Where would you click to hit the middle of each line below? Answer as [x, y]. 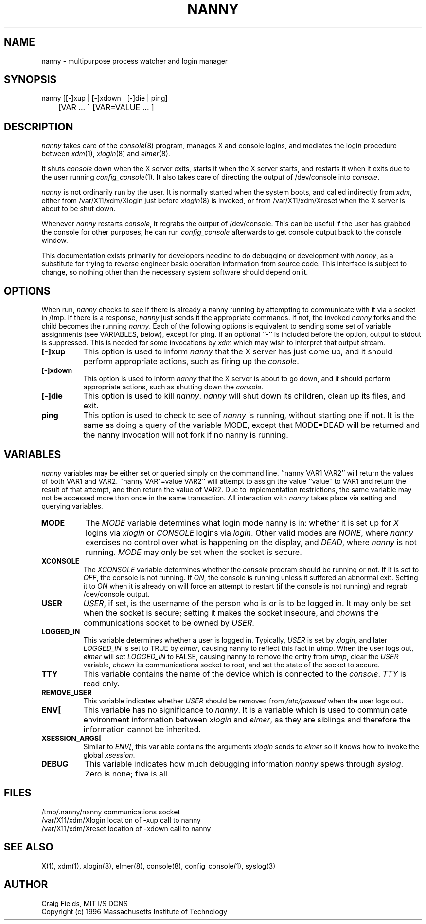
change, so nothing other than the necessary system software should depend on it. [175, 272]
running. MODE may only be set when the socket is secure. [194, 552]
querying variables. [72, 506]
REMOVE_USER [67, 692]
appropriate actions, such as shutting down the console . [173, 387]
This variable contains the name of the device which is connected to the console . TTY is [245, 674]
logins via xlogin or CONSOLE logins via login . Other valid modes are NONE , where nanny [249, 532]
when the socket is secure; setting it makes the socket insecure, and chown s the [231, 613]
